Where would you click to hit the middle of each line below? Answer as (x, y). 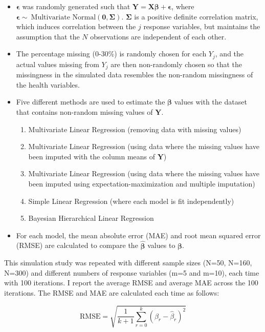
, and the (229, 54)
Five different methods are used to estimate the (91, 102)
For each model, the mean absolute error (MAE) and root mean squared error (138, 235)
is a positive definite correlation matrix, (196, 16)
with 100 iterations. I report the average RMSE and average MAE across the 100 (131, 283)
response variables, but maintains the (202, 26)
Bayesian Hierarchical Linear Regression (91, 218)
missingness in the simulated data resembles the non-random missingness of (135, 75)
